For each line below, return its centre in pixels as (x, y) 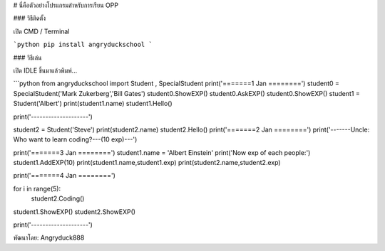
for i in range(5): (37, 188)
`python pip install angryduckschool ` (83, 45)
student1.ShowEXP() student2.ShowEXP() (74, 212)
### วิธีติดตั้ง (30, 18)
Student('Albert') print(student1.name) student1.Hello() (93, 104)
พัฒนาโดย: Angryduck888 (49, 237)
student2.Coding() (58, 198)
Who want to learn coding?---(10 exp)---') (75, 139)
